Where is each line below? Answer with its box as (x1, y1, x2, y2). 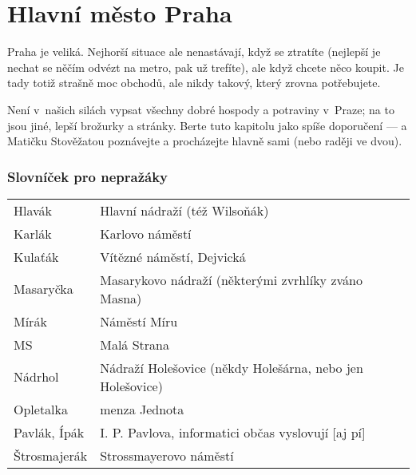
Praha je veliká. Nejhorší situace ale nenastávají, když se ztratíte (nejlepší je (7, 43, 381, 60)
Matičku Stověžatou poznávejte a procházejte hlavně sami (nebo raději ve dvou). (7, 133, 402, 149)
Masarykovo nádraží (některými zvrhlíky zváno (100, 270, 363, 289)
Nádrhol (14, 367, 59, 386)
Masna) (100, 288, 142, 307)
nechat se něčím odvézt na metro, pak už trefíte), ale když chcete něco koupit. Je (7, 58, 404, 75)
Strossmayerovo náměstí (100, 445, 234, 465)
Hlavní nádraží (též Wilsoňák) (100, 200, 269, 220)
